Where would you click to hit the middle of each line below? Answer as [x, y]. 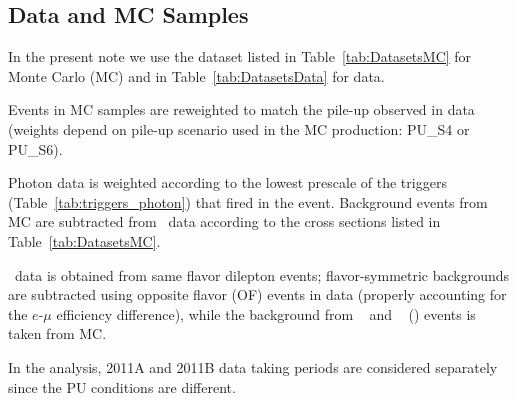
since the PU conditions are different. [122, 386]
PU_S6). [35, 148]
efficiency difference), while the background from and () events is [266, 313]
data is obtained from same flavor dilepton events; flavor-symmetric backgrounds [262, 274]
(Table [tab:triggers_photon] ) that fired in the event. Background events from [248, 201]
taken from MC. [57, 333]
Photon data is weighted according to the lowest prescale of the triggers [227, 182]
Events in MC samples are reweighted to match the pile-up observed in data [241, 109]
